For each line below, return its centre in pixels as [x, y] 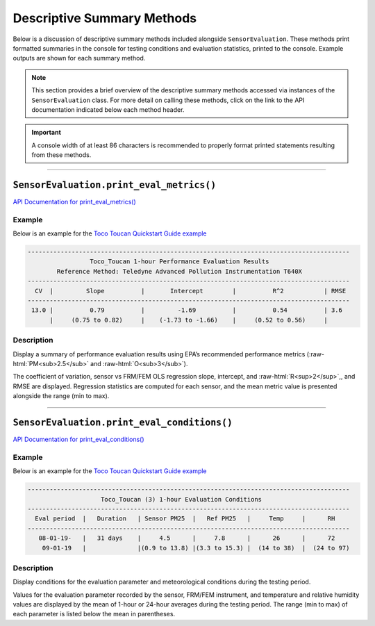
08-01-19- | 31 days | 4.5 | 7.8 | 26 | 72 [187, 538]
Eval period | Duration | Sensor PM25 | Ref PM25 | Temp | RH [185, 519]
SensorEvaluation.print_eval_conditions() [123, 422]
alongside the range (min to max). [61, 396]
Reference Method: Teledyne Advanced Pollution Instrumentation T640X [179, 271]
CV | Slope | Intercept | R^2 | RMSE [191, 291]
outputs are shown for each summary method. [79, 58]
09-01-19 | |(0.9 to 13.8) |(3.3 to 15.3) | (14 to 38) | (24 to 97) [196, 548]
